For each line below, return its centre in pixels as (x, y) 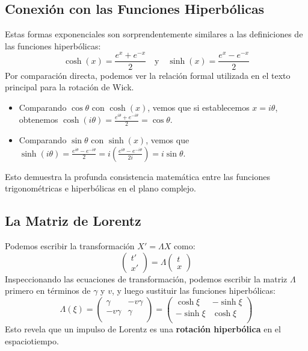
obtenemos (38, 120)
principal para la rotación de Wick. (69, 87)
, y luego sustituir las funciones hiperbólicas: (193, 290)
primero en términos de (48, 290)
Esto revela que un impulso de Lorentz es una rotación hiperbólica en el (143, 328)
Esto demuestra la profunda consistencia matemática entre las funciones (137, 176)
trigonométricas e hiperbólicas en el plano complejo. (100, 188)
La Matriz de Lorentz (73, 221)
